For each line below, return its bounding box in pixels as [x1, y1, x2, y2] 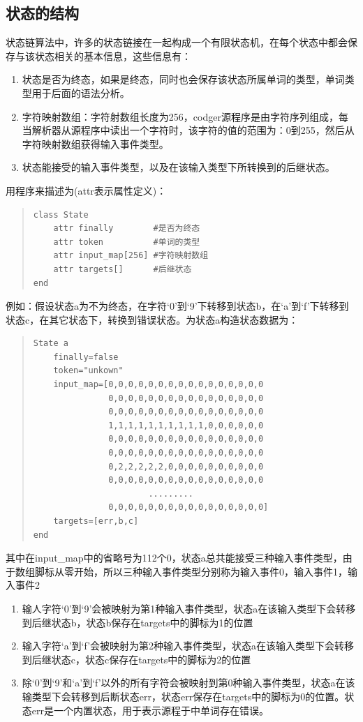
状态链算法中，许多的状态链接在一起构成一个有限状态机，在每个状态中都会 [6, 35, 348, 50]
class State [33, 209, 89, 220]
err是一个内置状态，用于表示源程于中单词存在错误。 [31, 702, 269, 717]
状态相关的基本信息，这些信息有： [34, 48, 191, 63]
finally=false [53, 352, 119, 362]
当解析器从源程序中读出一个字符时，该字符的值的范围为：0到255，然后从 [22, 123, 355, 137]
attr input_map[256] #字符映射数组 [53, 250, 209, 261]
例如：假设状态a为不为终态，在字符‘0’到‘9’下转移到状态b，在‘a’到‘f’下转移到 [6, 299, 349, 313]
